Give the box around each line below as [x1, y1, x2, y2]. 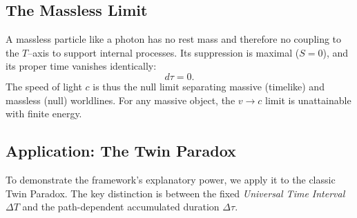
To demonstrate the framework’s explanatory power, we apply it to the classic [6, 172, 336, 186]
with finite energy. [6, 106, 82, 121]
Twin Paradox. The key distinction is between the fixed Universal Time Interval [6, 186, 345, 200]
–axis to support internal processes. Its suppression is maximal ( [28, 45, 300, 59]
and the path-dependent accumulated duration [22, 199, 220, 214]
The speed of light [6, 79, 82, 93]
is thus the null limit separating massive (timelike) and [93, 79, 325, 93]
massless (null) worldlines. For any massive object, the [6, 92, 235, 107]
